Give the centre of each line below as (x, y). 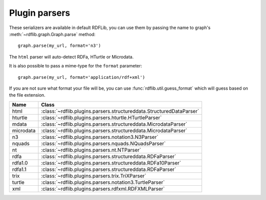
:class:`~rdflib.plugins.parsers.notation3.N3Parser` (100, 137)
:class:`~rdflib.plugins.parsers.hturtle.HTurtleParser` (101, 117)
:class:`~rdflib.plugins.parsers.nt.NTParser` (91, 150)
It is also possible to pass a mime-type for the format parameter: (76, 66)
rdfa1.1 (19, 169)
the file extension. (27, 95)
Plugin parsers (40, 13)
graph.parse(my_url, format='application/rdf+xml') (82, 77)
